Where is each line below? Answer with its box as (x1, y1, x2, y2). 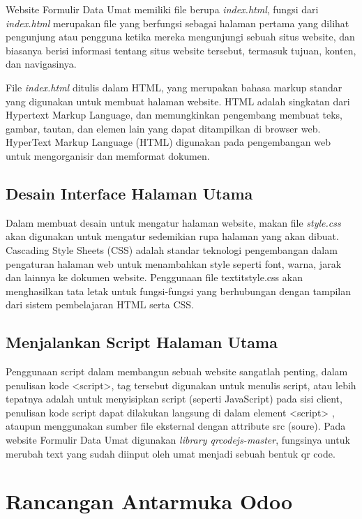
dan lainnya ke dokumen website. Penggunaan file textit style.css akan (6, 270, 303, 285)
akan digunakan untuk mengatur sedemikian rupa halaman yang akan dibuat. (6, 229, 339, 243)
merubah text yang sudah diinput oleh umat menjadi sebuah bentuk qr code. (6, 446, 335, 460)
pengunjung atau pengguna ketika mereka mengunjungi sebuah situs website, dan (6, 29, 355, 44)
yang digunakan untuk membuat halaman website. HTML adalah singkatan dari (6, 93, 350, 108)
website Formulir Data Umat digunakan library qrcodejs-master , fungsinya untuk (6, 433, 350, 447)
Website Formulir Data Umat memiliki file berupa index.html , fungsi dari (6, 2, 319, 16)
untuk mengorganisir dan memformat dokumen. (6, 148, 210, 163)
